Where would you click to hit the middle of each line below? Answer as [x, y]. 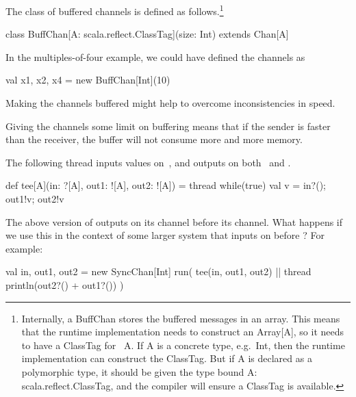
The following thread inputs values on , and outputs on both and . [148, 162]
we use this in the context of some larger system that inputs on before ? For [165, 235]
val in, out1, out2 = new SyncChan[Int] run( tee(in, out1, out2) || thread [158, 271]
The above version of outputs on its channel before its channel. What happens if [174, 221]
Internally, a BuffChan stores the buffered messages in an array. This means [181, 318]
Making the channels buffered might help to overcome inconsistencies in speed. [170, 103]
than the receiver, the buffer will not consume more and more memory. [154, 139]
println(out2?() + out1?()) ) [65, 284]
